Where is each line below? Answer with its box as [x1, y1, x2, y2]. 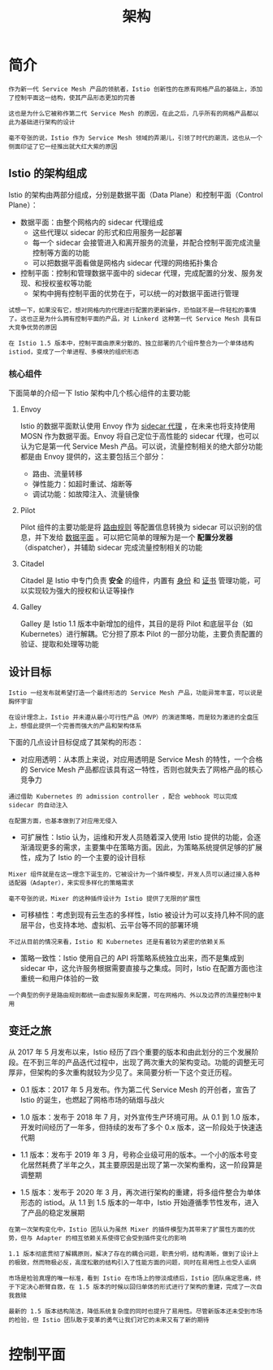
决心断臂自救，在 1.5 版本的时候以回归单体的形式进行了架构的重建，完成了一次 [26, 1282, 257, 1291]
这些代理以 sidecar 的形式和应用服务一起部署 [32, 227, 183, 237]
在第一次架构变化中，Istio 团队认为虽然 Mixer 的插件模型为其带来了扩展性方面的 [8, 1225, 249, 1233]
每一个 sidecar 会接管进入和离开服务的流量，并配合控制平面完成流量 [32, 237, 262, 247]
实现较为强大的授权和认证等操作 [27, 586, 135, 596]
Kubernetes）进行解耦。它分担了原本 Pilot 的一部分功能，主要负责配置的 [19, 629, 263, 639]
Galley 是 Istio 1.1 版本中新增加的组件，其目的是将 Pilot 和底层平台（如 [19, 619, 253, 628]
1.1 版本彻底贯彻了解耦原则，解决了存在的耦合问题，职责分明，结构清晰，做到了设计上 [8, 1250, 259, 1258]
